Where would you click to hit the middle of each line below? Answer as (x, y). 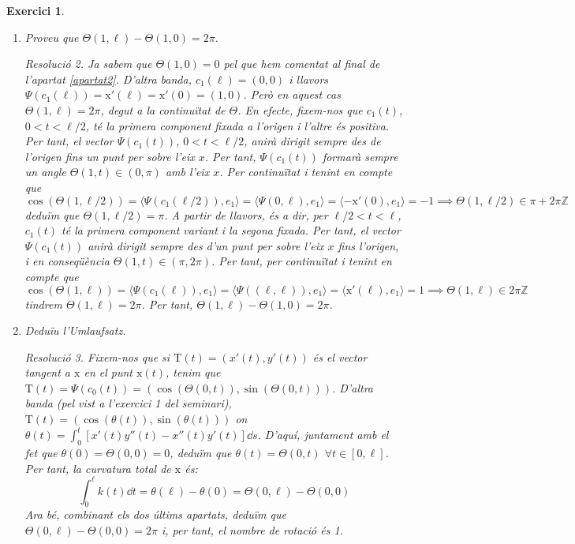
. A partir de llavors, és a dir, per (246, 214)
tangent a (48, 372)
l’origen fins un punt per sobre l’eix (110, 156)
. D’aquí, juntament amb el (323, 435)
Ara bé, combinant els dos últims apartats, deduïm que (155, 514)
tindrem (43, 304)
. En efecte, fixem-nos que (300, 109)
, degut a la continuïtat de (163, 109)
